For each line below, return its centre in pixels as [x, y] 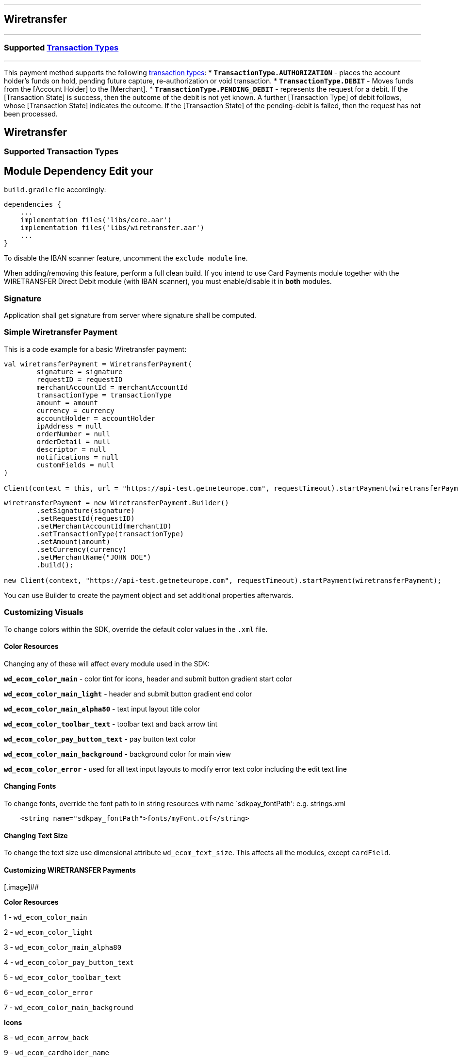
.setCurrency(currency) [82, 549]
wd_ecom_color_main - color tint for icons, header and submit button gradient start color [148, 679]
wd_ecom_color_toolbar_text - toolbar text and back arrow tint [111, 724]
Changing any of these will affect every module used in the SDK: [107, 663]
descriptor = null [71, 449]
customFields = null [75, 465]
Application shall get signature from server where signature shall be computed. [130, 315]
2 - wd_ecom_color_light [49, 932]
